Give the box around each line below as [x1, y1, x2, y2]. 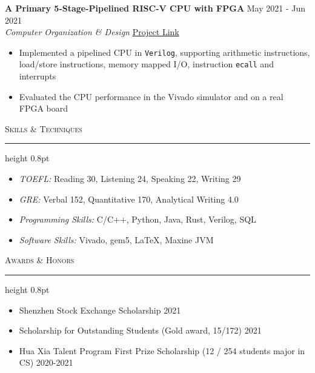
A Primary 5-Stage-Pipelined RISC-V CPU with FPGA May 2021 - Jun [5, 2, 306, 14]
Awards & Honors [5, 254, 75, 266]
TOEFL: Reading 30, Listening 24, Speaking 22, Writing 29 [19, 172, 241, 185]
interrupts [19, 70, 56, 82]
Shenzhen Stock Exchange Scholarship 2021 [19, 303, 181, 316]
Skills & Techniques [5, 122, 82, 135]
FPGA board [19, 102, 68, 115]
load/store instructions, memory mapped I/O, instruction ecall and [19, 58, 274, 70]
